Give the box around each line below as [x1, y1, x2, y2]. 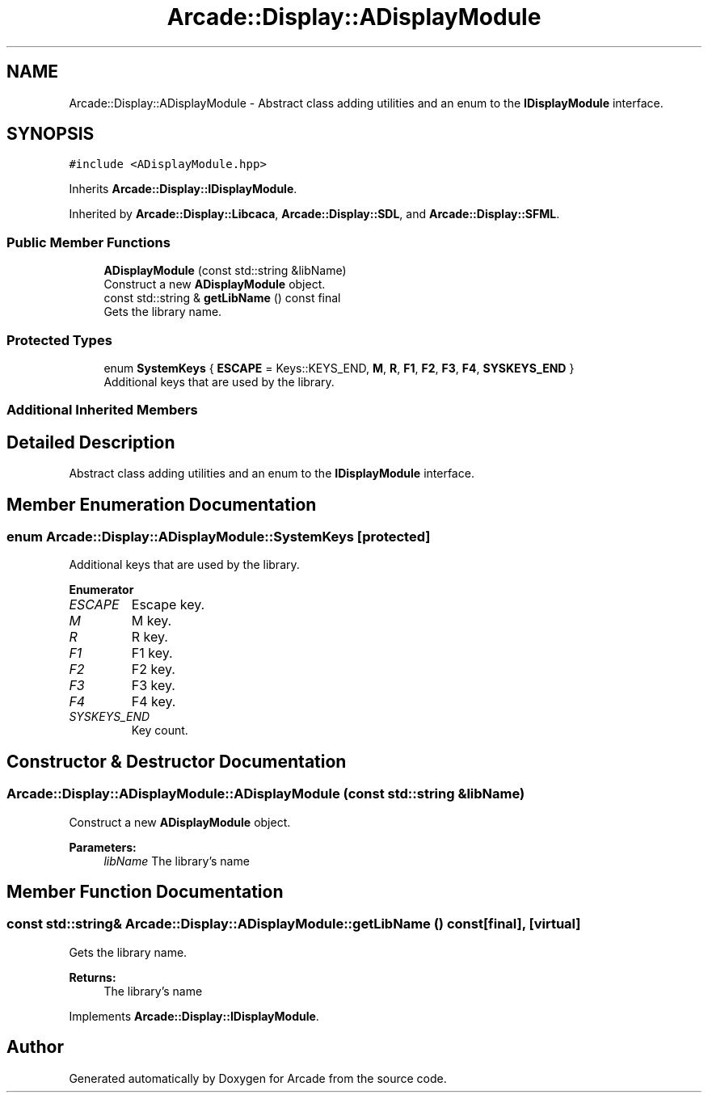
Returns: [69, 970, 116, 984]
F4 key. [131, 693, 176, 710]
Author [6, 1037, 64, 1058]
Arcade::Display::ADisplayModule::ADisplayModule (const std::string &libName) [6, 785, 525, 802]
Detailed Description [6, 432, 175, 453]
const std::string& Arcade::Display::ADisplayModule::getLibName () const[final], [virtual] [6, 916, 581, 933]
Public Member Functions [6, 234, 171, 251]
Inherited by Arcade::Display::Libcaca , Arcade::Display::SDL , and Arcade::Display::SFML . [69, 207, 560, 221]
